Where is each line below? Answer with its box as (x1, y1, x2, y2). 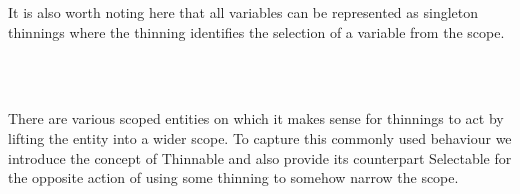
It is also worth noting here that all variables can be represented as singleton (8, 2, 479, 22)
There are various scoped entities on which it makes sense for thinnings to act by (8, 108, 504, 129)
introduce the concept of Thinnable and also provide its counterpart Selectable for (8, 147, 512, 168)
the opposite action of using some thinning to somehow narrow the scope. (8, 167, 459, 188)
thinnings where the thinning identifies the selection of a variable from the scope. (8, 21, 505, 42)
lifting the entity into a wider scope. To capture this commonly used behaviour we (8, 127, 512, 148)
